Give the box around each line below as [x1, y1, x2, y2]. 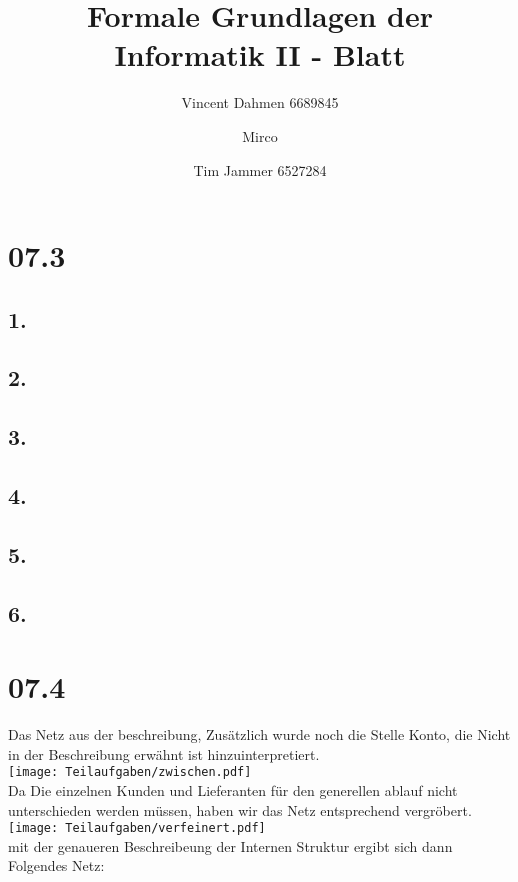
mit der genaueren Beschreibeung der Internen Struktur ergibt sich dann [8, 835, 453, 856]
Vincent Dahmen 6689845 [181, 92, 339, 113]
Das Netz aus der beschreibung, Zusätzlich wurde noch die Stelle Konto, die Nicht [8, 724, 511, 745]
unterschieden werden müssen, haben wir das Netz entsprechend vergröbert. [8, 799, 472, 820]
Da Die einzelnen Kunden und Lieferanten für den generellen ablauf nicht [8, 779, 458, 800]
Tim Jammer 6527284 [193, 159, 327, 180]
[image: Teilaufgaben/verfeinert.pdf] [8, 821, 266, 836]
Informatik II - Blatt [114, 34, 406, 75]
